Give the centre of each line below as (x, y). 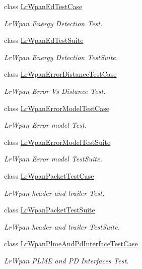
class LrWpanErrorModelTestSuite (57, 142)
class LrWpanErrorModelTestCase (57, 108)
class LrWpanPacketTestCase (49, 175)
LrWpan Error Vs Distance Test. (55, 91)
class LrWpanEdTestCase (43, 6)
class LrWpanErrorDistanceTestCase (60, 74)
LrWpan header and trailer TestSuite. (62, 226)
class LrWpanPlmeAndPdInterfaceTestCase (71, 244)
